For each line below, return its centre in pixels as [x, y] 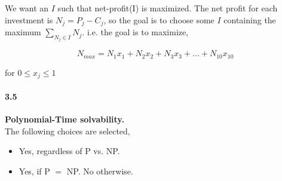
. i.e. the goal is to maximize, [135, 32]
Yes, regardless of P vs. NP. [69, 151]
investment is [29, 19]
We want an [27, 8]
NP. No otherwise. [100, 171]
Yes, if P [34, 171]
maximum [23, 32]
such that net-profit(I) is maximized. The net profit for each [168, 8]
